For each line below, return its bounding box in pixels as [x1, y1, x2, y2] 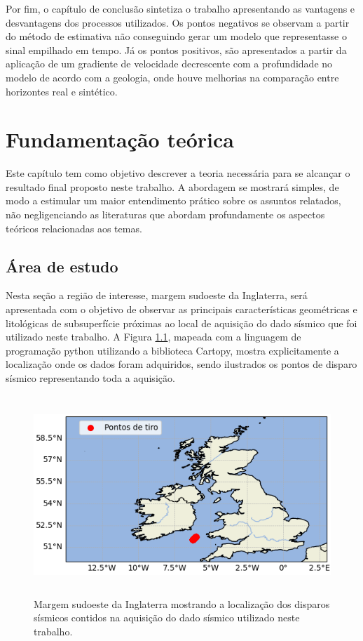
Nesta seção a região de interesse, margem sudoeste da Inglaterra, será [6, 288, 308, 303]
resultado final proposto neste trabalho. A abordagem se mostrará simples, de [6, 179, 339, 194]
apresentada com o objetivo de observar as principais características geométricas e [6, 302, 357, 317]
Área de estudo [6, 255, 118, 277]
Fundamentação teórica [6, 125, 234, 154]
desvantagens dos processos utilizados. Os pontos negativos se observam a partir [6, 15, 350, 29]
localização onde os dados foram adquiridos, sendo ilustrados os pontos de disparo [6, 357, 357, 371]
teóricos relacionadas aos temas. [6, 220, 142, 235]
